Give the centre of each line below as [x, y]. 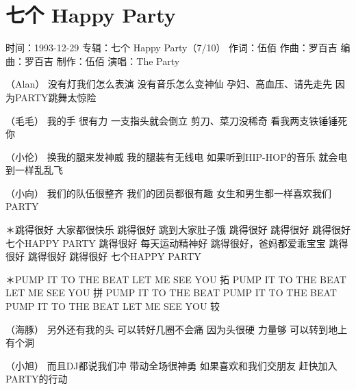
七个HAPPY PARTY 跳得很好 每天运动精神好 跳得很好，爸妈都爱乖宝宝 [166, 243]
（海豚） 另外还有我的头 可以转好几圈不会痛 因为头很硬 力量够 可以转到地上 [177, 329]
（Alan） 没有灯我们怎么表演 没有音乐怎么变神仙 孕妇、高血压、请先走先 [169, 84]
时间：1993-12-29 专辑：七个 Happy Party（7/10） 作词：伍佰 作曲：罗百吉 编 [178, 48]
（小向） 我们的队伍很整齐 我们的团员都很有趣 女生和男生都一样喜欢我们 [168, 193]
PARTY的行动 [37, 379]
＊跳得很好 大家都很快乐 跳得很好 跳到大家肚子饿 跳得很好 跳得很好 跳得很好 [178, 230]
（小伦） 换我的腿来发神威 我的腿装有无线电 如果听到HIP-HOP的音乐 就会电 [177, 156]
